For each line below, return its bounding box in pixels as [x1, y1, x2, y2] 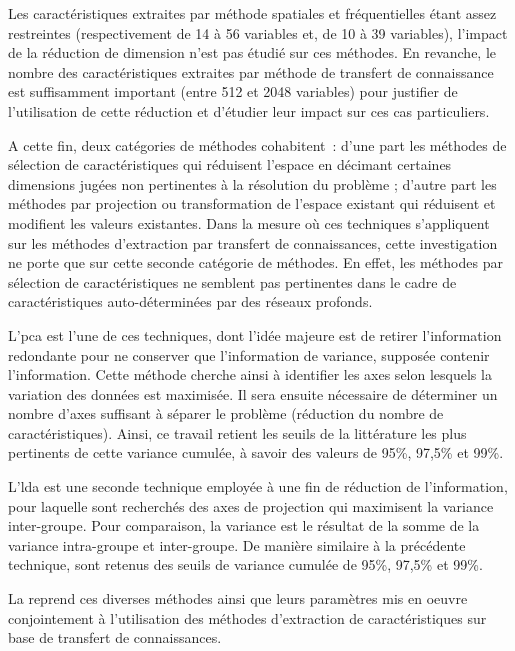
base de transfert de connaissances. [8, 627, 222, 648]
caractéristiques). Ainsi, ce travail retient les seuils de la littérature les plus [8, 422, 467, 443]
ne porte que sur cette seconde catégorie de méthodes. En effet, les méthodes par [8, 252, 503, 273]
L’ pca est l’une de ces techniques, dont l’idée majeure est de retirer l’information [8, 324, 502, 345]
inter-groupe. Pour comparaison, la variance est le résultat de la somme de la [8, 515, 480, 536]
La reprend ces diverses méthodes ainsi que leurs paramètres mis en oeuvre [8, 588, 468, 609]
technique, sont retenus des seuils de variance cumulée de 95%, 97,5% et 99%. [8, 554, 483, 575]
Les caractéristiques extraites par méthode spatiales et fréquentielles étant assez [8, 3, 497, 23]
